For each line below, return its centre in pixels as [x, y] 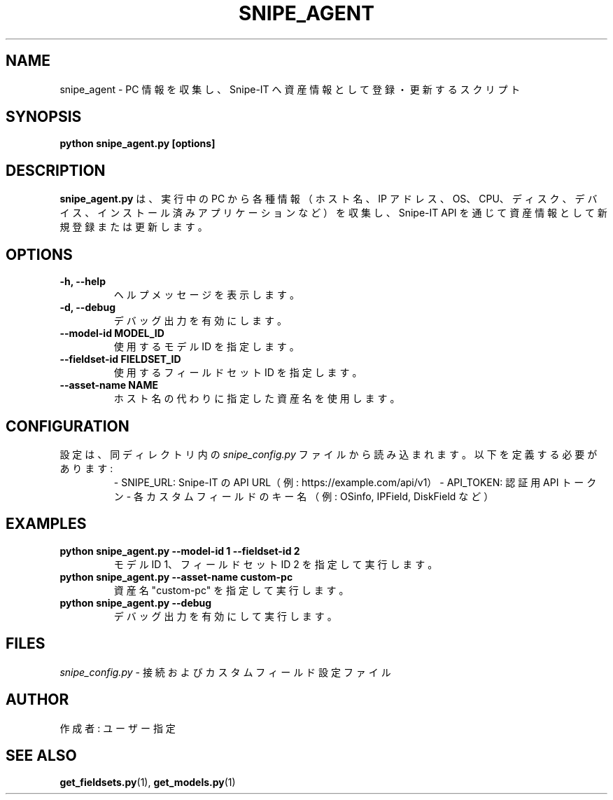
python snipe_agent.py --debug [136, 602]
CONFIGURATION [68, 426]
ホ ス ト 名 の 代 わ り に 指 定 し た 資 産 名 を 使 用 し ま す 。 [257, 399]
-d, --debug [87, 308]
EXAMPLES [46, 524]
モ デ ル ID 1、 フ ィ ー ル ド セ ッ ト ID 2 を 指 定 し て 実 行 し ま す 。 [276, 564]
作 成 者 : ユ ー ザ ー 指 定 [118, 728]
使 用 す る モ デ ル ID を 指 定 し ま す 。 [206, 347]
